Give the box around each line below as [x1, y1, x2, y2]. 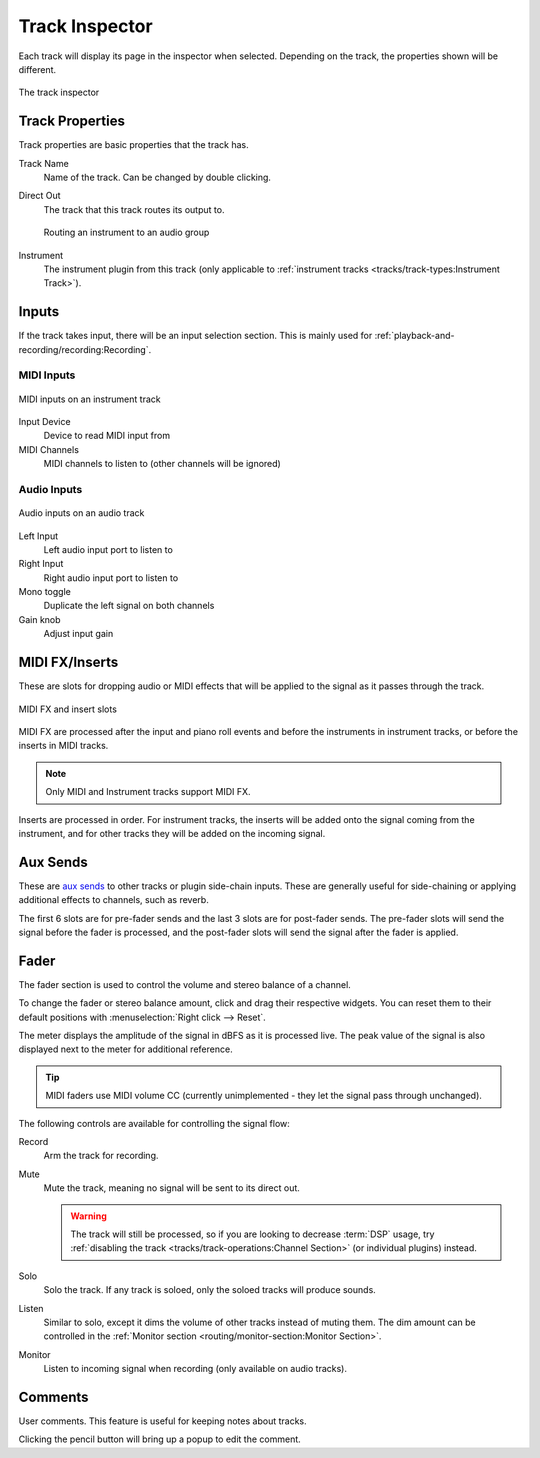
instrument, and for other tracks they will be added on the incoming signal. [18, 827, 326, 839]
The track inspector [18, 86, 100, 99]
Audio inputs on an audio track [18, 507, 145, 519]
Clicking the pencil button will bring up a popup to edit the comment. [18, 1433, 302, 1445]
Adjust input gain [43, 628, 114, 640]
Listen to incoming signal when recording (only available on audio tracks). [43, 1363, 347, 1375]
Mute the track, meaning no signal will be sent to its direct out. [43, 1182, 300, 1194]
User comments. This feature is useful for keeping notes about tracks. [18, 1415, 307, 1427]
